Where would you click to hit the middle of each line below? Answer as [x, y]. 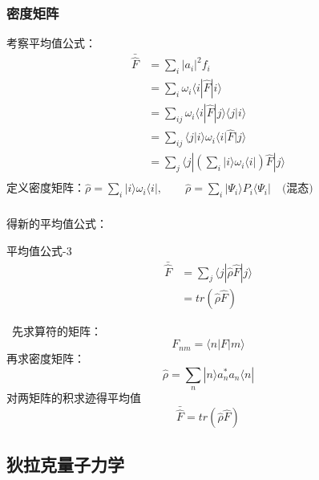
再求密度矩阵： [46, 358]
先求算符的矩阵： [57, 330]
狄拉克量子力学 [65, 464]
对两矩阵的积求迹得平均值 [74, 398]
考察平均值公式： [51, 43]
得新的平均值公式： [57, 223]
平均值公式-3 [39, 250]
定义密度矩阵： [46, 187]
